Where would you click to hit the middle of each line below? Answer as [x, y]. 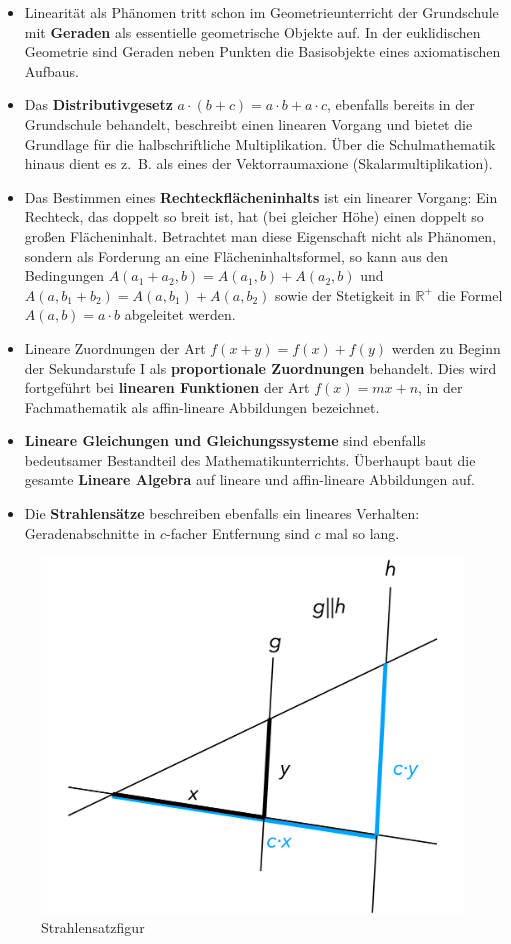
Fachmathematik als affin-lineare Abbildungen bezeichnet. [202, 406]
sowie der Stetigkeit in [343, 294]
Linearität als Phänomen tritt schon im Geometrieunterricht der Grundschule [261, 12]
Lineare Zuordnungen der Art [115, 347]
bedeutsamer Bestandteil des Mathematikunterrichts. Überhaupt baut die [250, 459]
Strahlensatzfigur [93, 927]
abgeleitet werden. [180, 314]
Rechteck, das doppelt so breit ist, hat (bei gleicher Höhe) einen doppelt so [254, 216]
